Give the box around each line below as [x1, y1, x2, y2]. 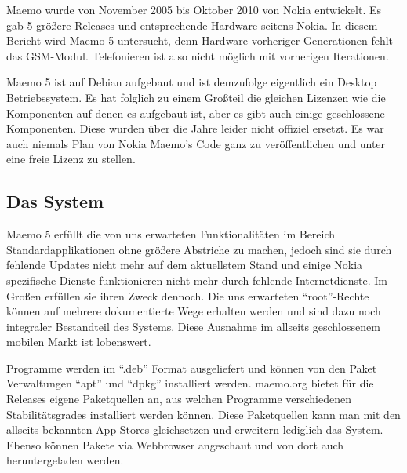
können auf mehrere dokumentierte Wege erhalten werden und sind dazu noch [6, 303, 381, 319]
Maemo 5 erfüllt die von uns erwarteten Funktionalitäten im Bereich [6, 226, 336, 242]
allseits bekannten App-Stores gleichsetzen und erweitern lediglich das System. [6, 421, 383, 438]
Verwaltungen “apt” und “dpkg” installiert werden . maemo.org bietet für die [6, 375, 374, 391]
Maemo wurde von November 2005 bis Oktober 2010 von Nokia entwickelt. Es [6, 2, 382, 17]
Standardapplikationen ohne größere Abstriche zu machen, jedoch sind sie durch [6, 241, 392, 257]
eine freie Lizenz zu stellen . [6, 151, 136, 167]
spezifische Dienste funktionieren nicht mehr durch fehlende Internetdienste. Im [6, 271, 387, 288]
